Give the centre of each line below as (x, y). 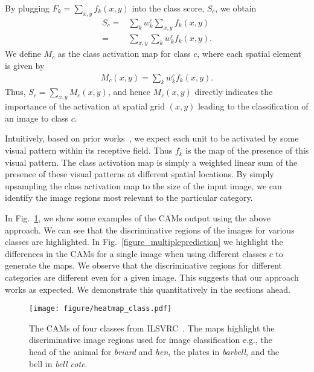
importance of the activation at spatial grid (85, 106)
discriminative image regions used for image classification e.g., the (151, 340)
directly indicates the (234, 92)
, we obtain (236, 8)
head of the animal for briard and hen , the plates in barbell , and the (154, 352)
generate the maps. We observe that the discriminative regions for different (144, 265)
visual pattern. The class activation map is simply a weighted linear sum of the (151, 162)
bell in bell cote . (58, 363)
